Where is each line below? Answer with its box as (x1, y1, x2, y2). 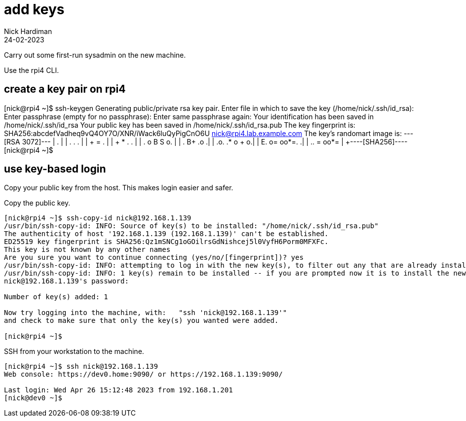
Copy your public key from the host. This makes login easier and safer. (4, 183, 233, 192)
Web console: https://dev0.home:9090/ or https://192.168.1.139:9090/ (4, 370, 283, 379)
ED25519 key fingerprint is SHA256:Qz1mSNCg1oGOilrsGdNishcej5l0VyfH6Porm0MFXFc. (4, 238, 329, 246)
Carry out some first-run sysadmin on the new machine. (4, 50, 186, 59)
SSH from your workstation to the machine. (4, 347, 144, 356)
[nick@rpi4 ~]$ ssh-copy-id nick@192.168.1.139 (4, 214, 192, 222)
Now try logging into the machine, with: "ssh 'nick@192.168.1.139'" (4, 309, 287, 317)
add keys (4, 1, 65, 18)
